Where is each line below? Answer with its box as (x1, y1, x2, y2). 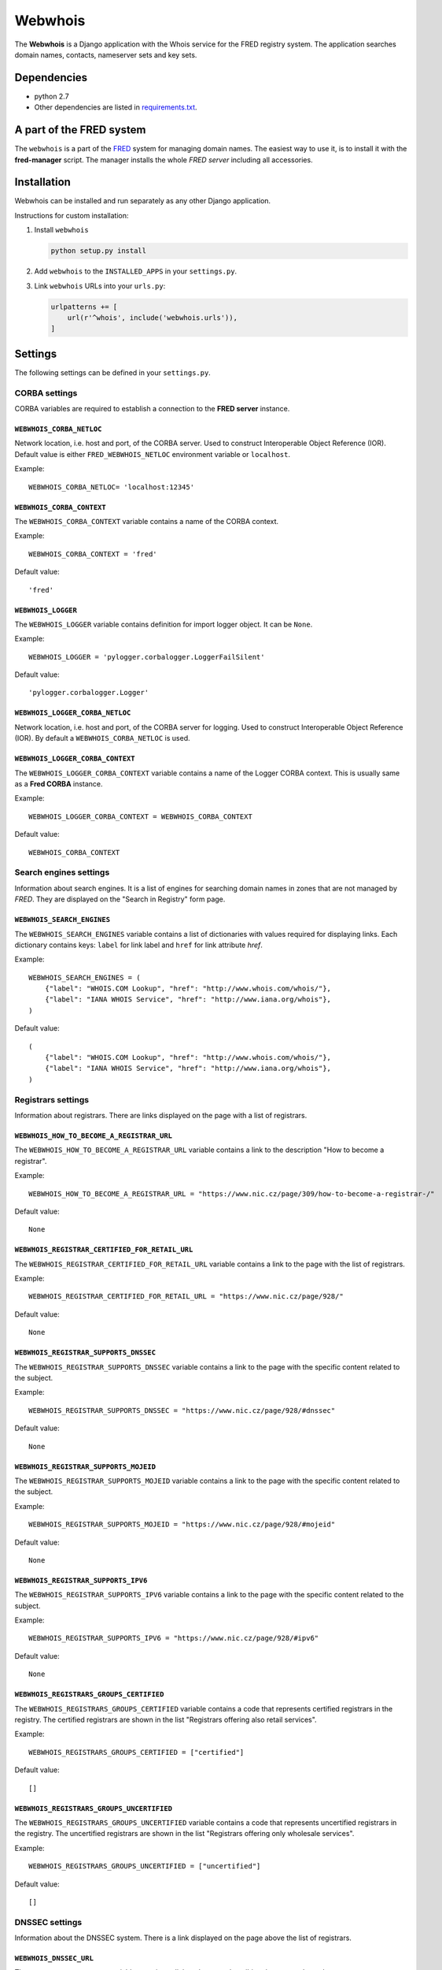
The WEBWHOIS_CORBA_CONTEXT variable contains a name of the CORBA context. (14, 516, 279, 526)
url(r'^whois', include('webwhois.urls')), (67, 313, 238, 322)
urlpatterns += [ (50, 302, 118, 311)
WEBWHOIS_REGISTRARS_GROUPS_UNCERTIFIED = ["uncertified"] (28, 1862, 261, 1871)
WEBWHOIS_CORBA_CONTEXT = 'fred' (28, 549, 157, 559)
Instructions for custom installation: (14, 210, 129, 220)
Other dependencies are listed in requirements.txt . (34, 102, 197, 112)
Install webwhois (34, 225, 90, 235)
